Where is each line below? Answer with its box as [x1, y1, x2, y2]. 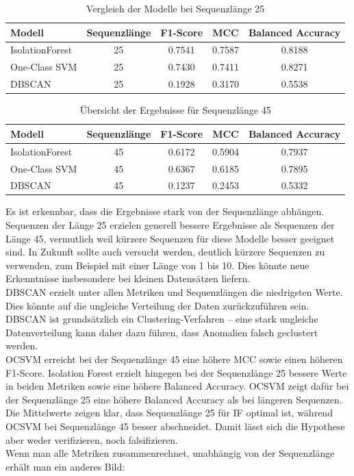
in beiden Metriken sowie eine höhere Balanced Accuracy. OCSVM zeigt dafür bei [5, 379, 349, 393]
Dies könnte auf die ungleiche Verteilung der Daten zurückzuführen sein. [5, 298, 309, 312]
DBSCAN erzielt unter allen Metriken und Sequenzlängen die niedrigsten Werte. [5, 285, 343, 299]
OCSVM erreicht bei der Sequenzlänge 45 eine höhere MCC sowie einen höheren [5, 351, 343, 366]
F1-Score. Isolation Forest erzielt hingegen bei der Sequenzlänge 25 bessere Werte [5, 365, 347, 379]
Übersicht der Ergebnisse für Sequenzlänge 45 [79, 103, 271, 117]
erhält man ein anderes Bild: [5, 459, 125, 473]
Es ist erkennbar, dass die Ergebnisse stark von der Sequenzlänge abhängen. [5, 204, 325, 218]
